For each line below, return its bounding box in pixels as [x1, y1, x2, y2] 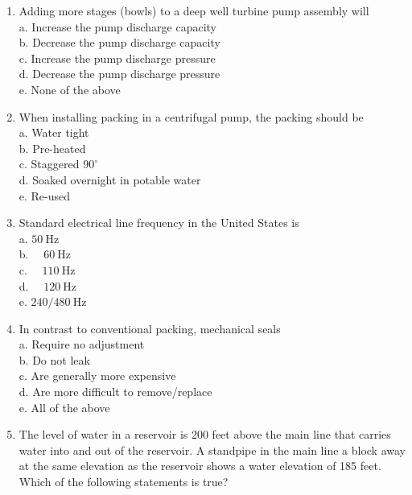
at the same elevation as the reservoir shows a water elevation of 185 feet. [19, 457, 381, 474]
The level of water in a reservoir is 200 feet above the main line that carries [19, 426, 391, 443]
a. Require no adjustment [19, 336, 145, 353]
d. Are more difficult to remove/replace [19, 383, 212, 400]
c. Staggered [19, 155, 80, 172]
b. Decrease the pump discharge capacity [19, 34, 220, 51]
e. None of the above [19, 80, 121, 97]
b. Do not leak [19, 351, 90, 368]
